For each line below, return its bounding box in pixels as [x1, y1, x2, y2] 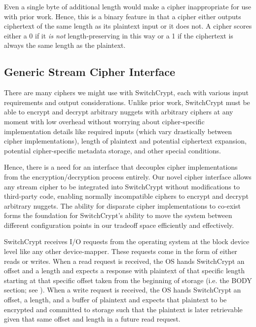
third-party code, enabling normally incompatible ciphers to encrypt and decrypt [4, 191, 249, 201]
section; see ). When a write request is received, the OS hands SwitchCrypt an [4, 285, 241, 295]
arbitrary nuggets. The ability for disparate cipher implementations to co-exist [4, 200, 241, 211]
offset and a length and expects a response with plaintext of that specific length [4, 265, 245, 276]
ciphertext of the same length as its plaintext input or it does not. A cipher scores [4, 21, 252, 31]
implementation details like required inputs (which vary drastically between [4, 126, 232, 136]
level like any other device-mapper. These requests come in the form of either [4, 246, 237, 256]
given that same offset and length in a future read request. [4, 314, 181, 324]
